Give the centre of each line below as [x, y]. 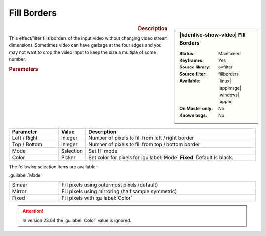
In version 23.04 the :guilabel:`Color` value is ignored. [77, 220]
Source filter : [193, 74]
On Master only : [196, 108]
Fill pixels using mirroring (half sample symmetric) [119, 191]
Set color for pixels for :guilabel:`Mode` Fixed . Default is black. [161, 157]
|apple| [225, 101]
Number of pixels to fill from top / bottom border [144, 144]
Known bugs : [194, 115]
